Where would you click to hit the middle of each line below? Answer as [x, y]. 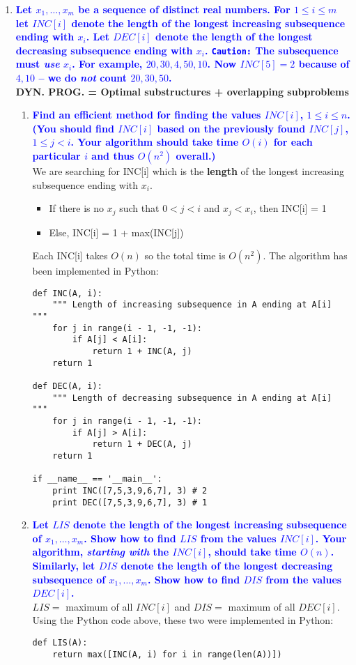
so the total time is [185, 255]
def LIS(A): [60, 643]
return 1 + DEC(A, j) [142, 444]
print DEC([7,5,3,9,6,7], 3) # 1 [130, 502]
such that [139, 208]
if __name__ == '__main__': [97, 479]
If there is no [77, 208]
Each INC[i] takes [70, 255]
